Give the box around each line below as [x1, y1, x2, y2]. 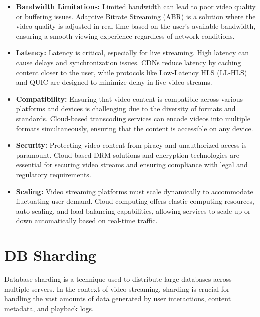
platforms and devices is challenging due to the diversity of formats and [16, 103, 236, 114]
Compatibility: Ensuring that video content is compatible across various [16, 93, 243, 104]
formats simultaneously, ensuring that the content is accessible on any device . [16, 123, 253, 133]
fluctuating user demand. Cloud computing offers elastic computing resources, [16, 196, 254, 206]
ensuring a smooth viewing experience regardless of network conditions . [16, 30, 235, 41]
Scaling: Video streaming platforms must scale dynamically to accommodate [16, 186, 253, 196]
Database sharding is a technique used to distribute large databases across [4, 274, 232, 284]
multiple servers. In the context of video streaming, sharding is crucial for [4, 283, 230, 294]
